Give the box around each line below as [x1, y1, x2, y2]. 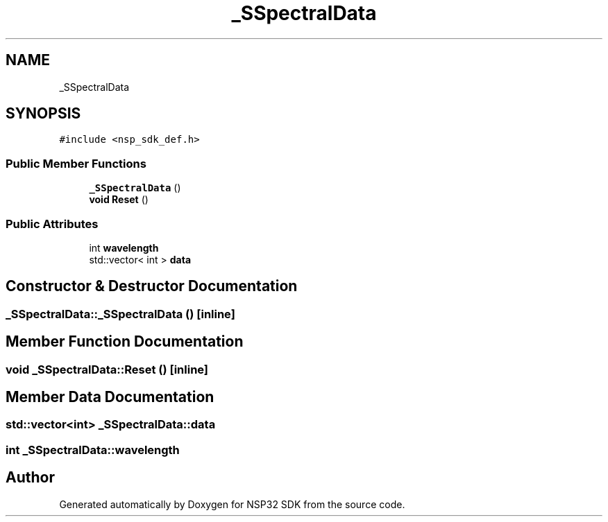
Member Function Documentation [6, 333, 244, 351]
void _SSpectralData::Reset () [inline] [6, 362, 209, 376]
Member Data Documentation [6, 388, 214, 406]
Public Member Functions [6, 156, 146, 171]
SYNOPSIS [6, 105, 81, 123]
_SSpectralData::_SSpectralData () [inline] [6, 306, 235, 321]
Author [6, 469, 55, 487]
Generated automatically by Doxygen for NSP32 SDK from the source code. [59, 498, 405, 510]
